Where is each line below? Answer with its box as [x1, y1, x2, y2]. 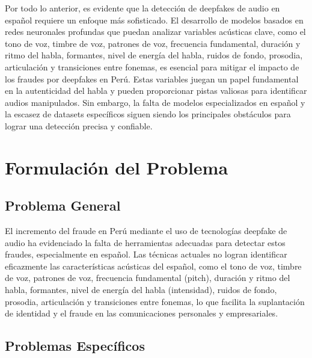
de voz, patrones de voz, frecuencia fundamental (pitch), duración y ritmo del [5, 271, 290, 284]
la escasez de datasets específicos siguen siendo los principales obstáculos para [5, 108, 291, 120]
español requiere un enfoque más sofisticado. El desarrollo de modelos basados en [5, 13, 304, 26]
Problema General [5, 196, 121, 215]
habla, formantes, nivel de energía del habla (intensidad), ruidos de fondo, [5, 283, 277, 296]
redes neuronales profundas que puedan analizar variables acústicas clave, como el [5, 25, 306, 38]
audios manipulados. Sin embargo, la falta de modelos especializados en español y [5, 96, 305, 108]
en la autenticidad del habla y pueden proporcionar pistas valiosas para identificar [5, 84, 307, 97]
